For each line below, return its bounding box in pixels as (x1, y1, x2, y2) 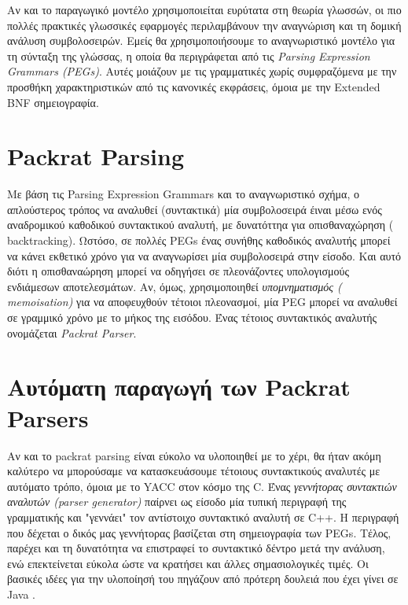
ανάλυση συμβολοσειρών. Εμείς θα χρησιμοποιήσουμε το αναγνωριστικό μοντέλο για (7, 32, 395, 49)
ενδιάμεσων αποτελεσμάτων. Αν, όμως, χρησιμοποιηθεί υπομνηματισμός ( (7, 278, 342, 294)
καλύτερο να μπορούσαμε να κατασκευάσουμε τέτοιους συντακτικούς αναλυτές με (7, 463, 380, 479)
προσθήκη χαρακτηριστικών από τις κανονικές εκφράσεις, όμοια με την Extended (7, 78, 380, 94)
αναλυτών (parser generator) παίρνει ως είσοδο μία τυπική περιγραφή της (7, 493, 347, 510)
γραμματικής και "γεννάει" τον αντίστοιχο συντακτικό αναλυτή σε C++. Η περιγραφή (7, 508, 399, 525)
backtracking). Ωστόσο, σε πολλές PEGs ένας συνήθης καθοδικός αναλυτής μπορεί (7, 232, 391, 249)
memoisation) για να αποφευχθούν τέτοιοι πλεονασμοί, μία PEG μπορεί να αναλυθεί (7, 293, 398, 310)
